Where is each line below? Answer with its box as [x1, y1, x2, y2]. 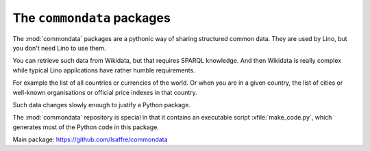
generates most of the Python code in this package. [12, 123, 159, 131]
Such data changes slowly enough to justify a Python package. [12, 100, 191, 109]
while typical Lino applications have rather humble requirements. [12, 66, 195, 74]
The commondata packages [12, 10, 171, 25]
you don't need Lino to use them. [12, 44, 106, 52]
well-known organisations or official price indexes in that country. [12, 88, 198, 96]
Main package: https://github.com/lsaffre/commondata [12, 135, 168, 143]
